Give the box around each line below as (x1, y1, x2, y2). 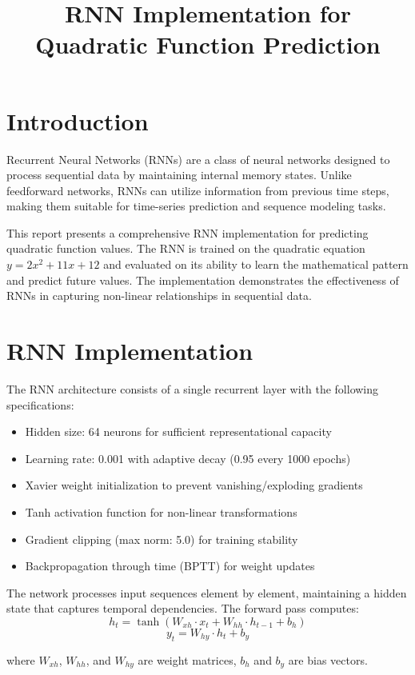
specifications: (6, 396, 74, 413)
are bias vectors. (288, 651, 368, 668)
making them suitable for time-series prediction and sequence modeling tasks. (6, 198, 386, 214)
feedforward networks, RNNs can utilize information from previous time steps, (6, 182, 389, 198)
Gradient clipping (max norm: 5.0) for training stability (25, 530, 298, 547)
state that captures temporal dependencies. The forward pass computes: (6, 600, 359, 617)
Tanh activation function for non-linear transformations (25, 503, 297, 520)
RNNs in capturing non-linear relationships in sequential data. (6, 287, 312, 304)
